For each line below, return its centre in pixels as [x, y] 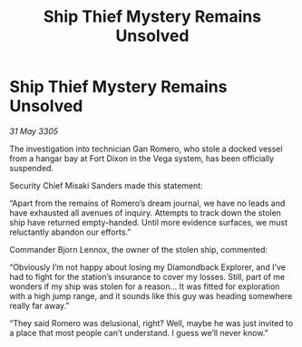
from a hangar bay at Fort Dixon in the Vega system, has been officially [142, 158]
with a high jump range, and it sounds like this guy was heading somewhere [151, 295]
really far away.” [39, 305]
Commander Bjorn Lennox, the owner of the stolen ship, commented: [139, 249]
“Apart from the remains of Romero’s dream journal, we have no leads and [147, 203]
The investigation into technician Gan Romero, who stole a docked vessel [146, 149]
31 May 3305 [34, 131]
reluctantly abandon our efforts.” [70, 232]
